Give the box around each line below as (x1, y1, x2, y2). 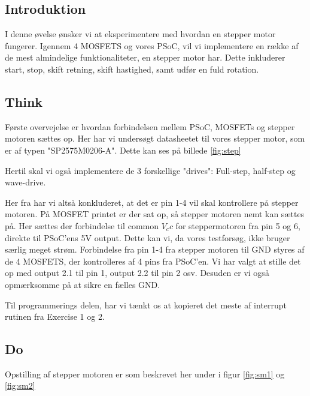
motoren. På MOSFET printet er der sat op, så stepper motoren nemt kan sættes (5, 208, 305, 220)
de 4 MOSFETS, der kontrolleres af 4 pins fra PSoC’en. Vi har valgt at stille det (5, 254, 301, 267)
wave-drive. (5, 176, 46, 188)
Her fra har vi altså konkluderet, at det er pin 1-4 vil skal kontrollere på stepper (5, 196, 299, 208)
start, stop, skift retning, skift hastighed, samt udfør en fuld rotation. (5, 62, 259, 75)
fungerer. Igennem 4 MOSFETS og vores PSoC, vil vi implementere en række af (5, 39, 299, 52)
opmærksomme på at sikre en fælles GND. (5, 278, 160, 290)
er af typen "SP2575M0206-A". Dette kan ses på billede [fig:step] (5, 143, 241, 156)
